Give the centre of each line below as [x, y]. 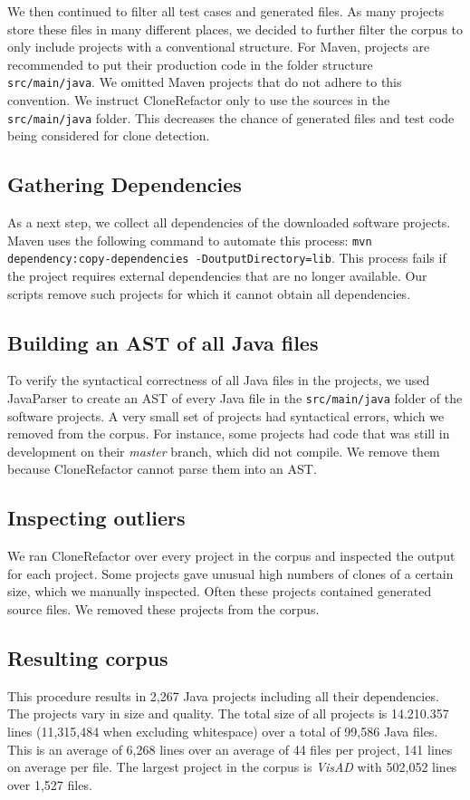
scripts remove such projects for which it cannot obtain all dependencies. [209, 293]
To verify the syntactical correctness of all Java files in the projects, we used [219, 380]
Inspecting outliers [96, 518]
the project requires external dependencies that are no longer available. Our [217, 275]
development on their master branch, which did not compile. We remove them [224, 451]
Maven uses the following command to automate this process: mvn [190, 240]
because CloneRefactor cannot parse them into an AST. [162, 469]
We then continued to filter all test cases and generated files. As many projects [226, 11]
